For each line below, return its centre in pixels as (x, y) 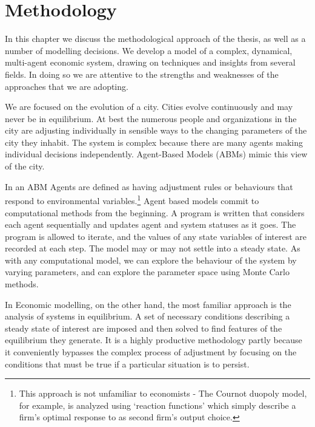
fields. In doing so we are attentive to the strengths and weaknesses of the (142, 74)
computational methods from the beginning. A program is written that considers (155, 212)
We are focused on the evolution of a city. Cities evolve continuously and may (149, 107)
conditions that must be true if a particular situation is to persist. (127, 364)
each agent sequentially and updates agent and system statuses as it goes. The (151, 224)
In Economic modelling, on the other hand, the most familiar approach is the (148, 304)
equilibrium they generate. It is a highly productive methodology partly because (154, 340)
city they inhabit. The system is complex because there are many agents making (154, 142)
